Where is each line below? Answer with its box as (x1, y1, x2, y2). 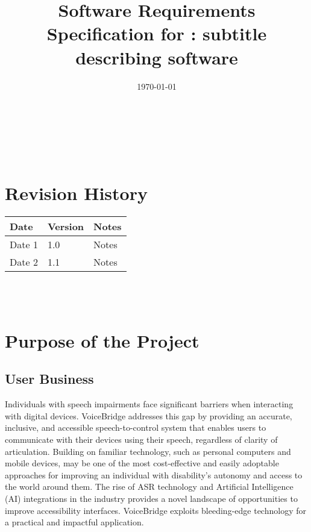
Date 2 (10, 255, 38, 269)
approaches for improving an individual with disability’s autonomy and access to (5, 468, 303, 481)
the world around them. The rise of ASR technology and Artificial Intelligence (5, 480, 294, 493)
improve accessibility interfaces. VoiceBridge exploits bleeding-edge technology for (5, 504, 306, 516)
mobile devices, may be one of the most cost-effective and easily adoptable (5, 457, 279, 469)
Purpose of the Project (5, 328, 199, 352)
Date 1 (10, 237, 38, 252)
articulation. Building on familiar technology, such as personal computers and (5, 445, 291, 457)
